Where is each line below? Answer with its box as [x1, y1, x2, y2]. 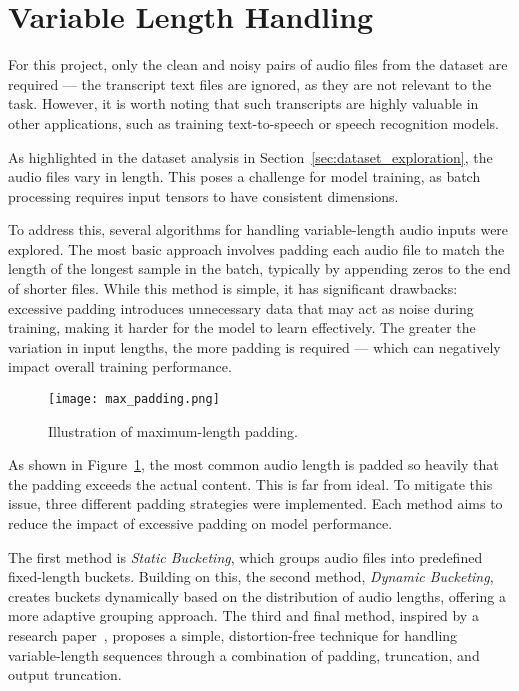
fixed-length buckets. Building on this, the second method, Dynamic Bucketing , [8, 566, 494, 587]
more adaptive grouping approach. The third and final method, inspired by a [8, 605, 479, 626]
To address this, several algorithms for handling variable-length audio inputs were [8, 219, 509, 240]
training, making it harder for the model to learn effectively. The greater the [8, 317, 476, 338]
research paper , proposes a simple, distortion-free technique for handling [8, 625, 458, 646]
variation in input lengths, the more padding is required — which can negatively [8, 336, 501, 357]
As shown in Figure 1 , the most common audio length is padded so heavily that [8, 454, 499, 475]
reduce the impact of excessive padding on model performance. [8, 513, 393, 534]
